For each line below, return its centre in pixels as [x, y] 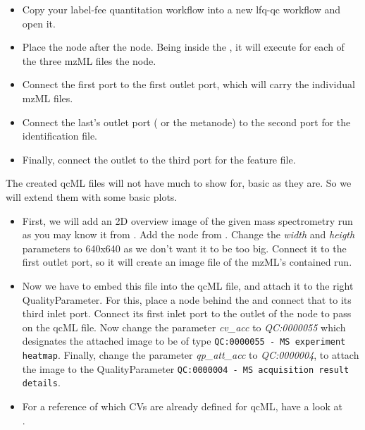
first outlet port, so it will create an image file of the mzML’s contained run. [187, 262]
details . [41, 382]
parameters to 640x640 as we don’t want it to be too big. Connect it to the [184, 248]
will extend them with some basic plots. [92, 196]
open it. [39, 23]
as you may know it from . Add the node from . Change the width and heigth [188, 234]
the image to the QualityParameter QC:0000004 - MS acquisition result [186, 368]
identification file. [60, 136]
